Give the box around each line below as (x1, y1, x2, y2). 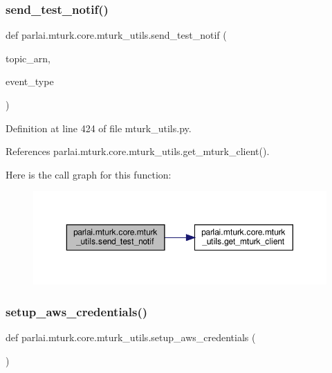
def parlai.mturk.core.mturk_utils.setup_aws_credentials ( (6, 329, 256, 344)
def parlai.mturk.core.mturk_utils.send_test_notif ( (6, 28, 227, 42)
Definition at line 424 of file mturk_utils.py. (6, 120, 192, 135)
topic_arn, (6, 51, 51, 65)
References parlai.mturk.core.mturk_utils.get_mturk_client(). (6, 144, 270, 158)
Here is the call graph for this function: (6, 167, 172, 181)
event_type (6, 74, 54, 89)
